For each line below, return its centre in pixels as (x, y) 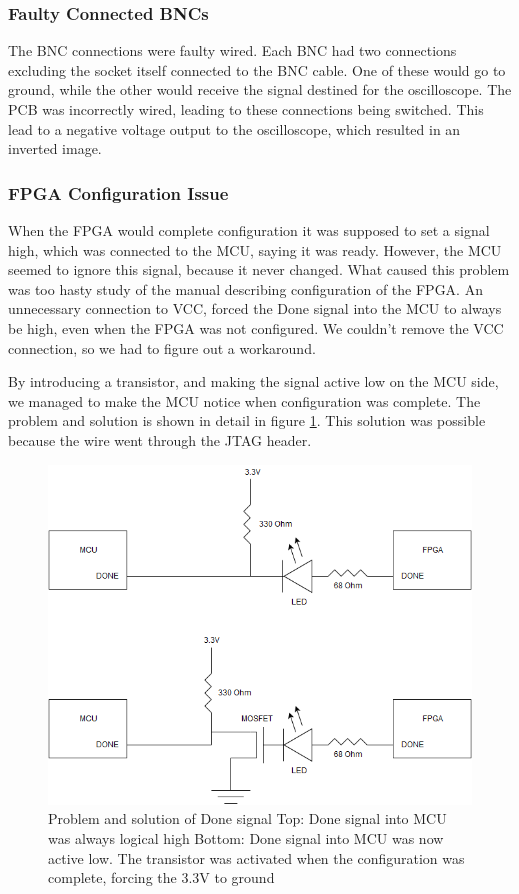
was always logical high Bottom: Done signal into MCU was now (246, 837)
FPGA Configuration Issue (118, 192)
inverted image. (55, 148)
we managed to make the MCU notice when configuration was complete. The (244, 400)
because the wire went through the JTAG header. (160, 439)
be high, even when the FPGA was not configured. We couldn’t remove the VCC (256, 327)
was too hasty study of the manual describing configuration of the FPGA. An (245, 288)
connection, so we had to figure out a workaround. (162, 347)
